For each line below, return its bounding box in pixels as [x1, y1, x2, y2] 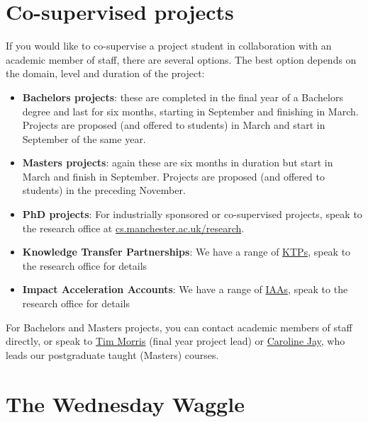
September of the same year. [22, 131, 146, 146]
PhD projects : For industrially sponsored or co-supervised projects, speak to [22, 207, 362, 222]
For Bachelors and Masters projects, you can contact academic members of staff [6, 319, 352, 334]
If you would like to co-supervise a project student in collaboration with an [6, 38, 332, 53]
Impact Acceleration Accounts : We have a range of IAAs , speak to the [22, 282, 348, 297]
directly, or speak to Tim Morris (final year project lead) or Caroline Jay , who [6, 333, 345, 348]
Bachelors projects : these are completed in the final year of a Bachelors [22, 89, 343, 104]
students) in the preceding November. [22, 183, 186, 198]
